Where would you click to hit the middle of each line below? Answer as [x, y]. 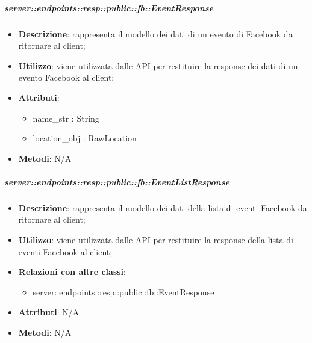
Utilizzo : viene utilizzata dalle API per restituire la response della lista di [156, 240]
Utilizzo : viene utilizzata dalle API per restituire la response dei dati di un [158, 65]
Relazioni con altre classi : [72, 272]
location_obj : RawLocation [85, 138]
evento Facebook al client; [66, 77]
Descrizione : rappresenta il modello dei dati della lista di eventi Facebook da [163, 207]
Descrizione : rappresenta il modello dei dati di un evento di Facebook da [155, 33]
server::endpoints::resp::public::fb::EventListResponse [117, 181]
